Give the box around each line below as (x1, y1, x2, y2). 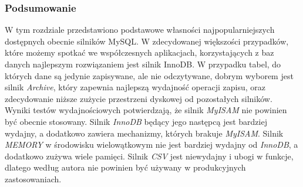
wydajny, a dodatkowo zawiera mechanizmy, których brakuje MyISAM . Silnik (5, 127, 284, 139)
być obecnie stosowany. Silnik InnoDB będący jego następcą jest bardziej (5, 115, 267, 127)
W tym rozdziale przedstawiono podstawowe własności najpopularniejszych (5, 23, 275, 36)
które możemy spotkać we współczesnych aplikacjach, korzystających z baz (5, 46, 274, 59)
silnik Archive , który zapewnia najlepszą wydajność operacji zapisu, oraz (5, 81, 265, 93)
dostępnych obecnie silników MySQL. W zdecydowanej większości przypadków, (5, 35, 289, 47)
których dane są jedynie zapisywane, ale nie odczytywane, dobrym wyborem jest (5, 69, 294, 81)
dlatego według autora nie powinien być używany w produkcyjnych (5, 161, 246, 174)
